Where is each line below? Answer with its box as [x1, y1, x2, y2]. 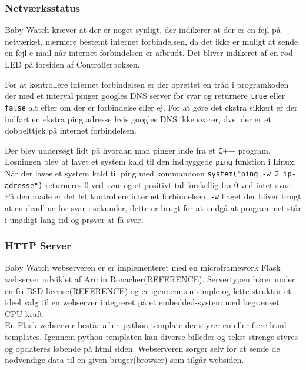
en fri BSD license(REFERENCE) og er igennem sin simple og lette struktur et [5, 284, 291, 296]
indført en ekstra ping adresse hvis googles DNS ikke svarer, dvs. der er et [5, 112, 271, 125]
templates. [5, 330, 42, 342]
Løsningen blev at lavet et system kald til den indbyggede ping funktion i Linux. [5, 155, 297, 168]
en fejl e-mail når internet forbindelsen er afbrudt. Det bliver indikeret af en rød [5, 46, 293, 59]
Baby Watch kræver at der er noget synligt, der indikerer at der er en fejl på [5, 24, 281, 36]
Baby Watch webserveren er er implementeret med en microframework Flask [5, 261, 281, 274]
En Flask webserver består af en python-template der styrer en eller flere [5, 319, 267, 331]
